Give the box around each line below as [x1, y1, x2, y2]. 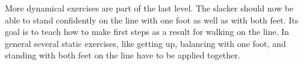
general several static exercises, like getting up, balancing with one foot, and [5, 37, 286, 49]
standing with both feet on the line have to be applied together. [5, 49, 240, 61]
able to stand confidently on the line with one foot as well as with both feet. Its [5, 13, 299, 26]
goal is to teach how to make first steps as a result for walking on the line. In [5, 25, 289, 38]
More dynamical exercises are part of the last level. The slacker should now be [5, 2, 294, 14]
